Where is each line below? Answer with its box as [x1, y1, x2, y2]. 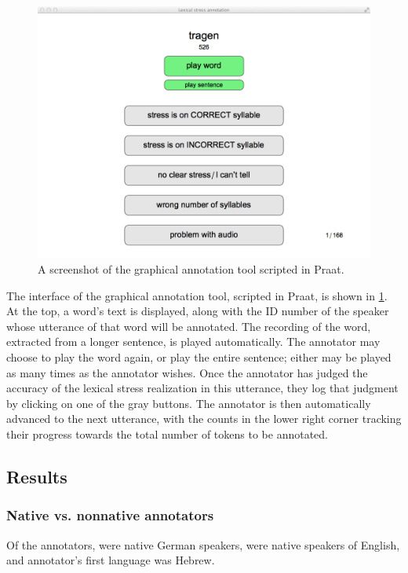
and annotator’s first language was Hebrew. [6, 552, 215, 568]
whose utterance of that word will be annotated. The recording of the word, [6, 318, 371, 334]
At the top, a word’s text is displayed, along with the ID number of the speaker [6, 303, 389, 319]
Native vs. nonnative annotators [6, 505, 214, 525]
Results [6, 465, 67, 488]
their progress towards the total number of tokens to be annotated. [6, 426, 329, 443]
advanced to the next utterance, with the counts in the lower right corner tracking [6, 410, 402, 427]
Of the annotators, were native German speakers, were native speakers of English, [6, 536, 400, 553]
